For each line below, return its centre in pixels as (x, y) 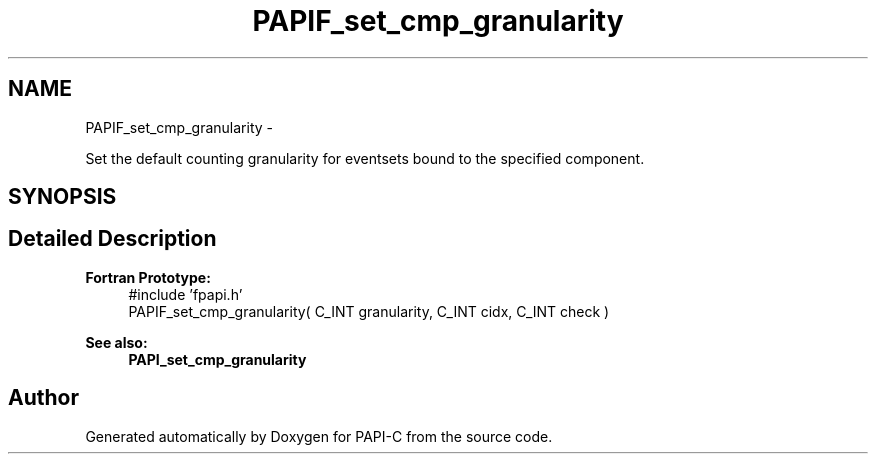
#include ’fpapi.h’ (185, 294)
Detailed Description (112, 239)
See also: (116, 342)
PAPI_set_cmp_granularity (217, 359)
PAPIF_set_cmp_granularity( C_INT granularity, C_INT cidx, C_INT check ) (369, 311)
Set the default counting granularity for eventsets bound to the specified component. (365, 158)
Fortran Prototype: (148, 277)
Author (43, 398)
